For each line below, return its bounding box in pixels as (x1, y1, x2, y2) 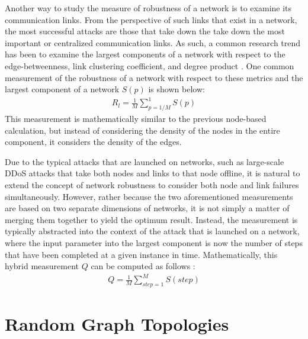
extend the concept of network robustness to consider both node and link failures (5, 179, 299, 191)
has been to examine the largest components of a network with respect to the (5, 48, 285, 60)
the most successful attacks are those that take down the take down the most (5, 25, 285, 37)
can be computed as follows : (91, 260, 195, 272)
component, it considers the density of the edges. (5, 135, 182, 148)
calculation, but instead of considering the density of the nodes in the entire (5, 124, 280, 136)
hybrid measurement (5, 260, 79, 272)
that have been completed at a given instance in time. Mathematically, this (5, 248, 278, 260)
